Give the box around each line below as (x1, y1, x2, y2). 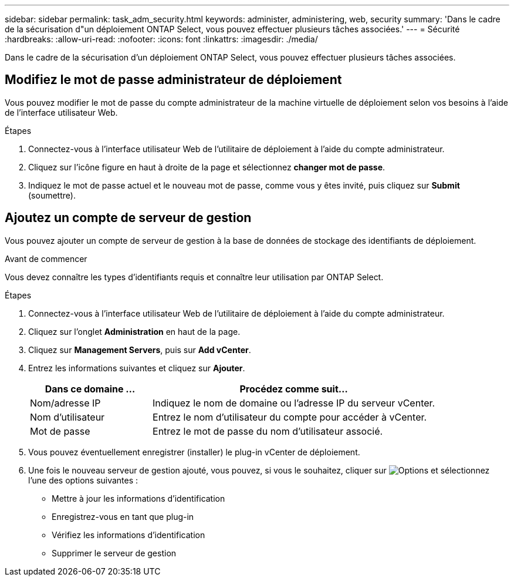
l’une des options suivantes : (28, 475, 138, 485)
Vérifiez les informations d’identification (52, 529, 205, 540)
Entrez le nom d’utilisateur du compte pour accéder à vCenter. (153, 411, 427, 423)
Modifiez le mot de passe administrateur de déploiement (5, 72, 342, 88)
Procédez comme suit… (239, 382, 348, 395)
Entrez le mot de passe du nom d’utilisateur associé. (153, 425, 383, 437)
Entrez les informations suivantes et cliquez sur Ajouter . (28, 362, 245, 373)
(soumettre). (28, 190, 76, 200)
